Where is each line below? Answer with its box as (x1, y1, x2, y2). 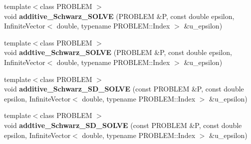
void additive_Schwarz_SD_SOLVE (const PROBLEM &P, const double (4, 83, 244, 94)
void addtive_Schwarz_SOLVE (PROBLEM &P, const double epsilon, (4, 47, 232, 57)
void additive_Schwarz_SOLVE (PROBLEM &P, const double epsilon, (4, 10, 235, 21)
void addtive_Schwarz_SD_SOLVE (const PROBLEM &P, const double (4, 119, 242, 130)
